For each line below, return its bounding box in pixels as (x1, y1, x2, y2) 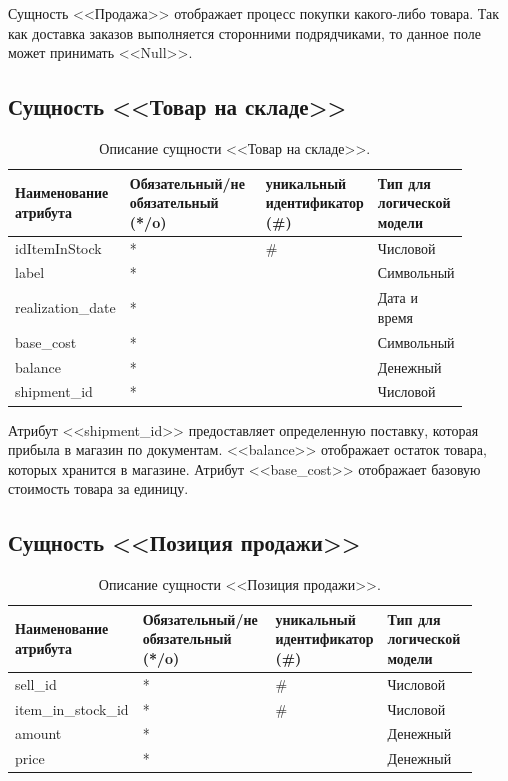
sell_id (15, 673, 57, 694)
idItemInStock (15, 237, 102, 258)
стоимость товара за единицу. (8, 478, 189, 499)
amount (15, 723, 62, 744)
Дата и (377, 287, 418, 308)
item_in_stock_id (15, 698, 129, 719)
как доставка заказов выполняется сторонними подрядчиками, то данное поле (8, 22, 481, 43)
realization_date (15, 297, 116, 318)
